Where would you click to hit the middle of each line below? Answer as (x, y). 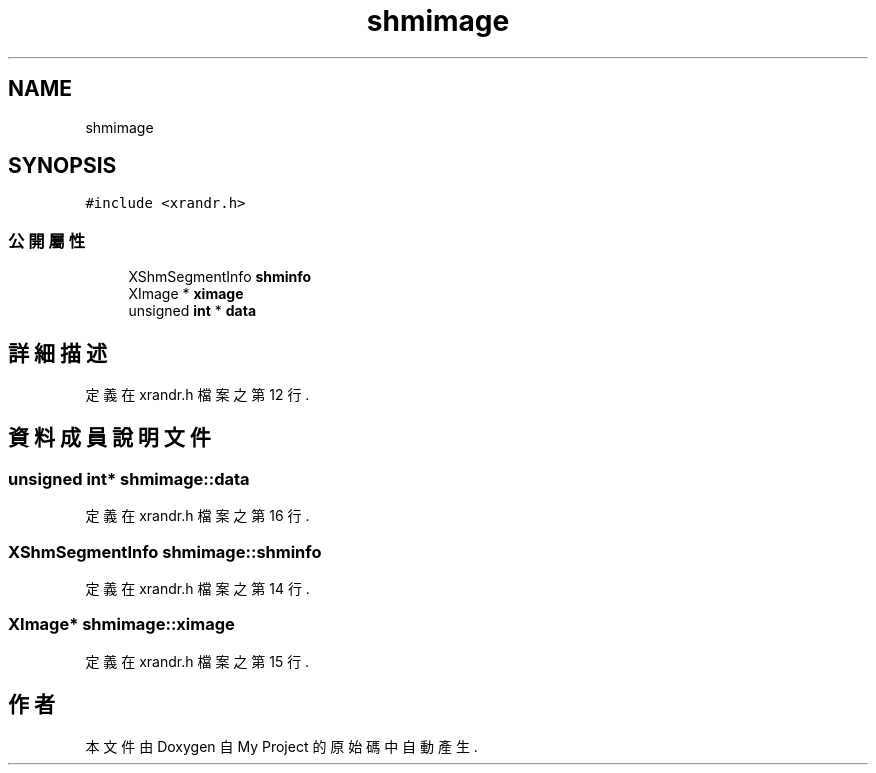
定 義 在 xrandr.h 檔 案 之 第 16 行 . (197, 516)
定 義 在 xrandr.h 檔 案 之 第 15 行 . (197, 661)
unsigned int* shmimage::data (129, 478)
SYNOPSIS (62, 166)
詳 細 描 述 (57, 353)
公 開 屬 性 (47, 240)
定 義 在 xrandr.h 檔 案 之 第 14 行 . (197, 588)
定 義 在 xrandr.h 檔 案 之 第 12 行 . (197, 395)
